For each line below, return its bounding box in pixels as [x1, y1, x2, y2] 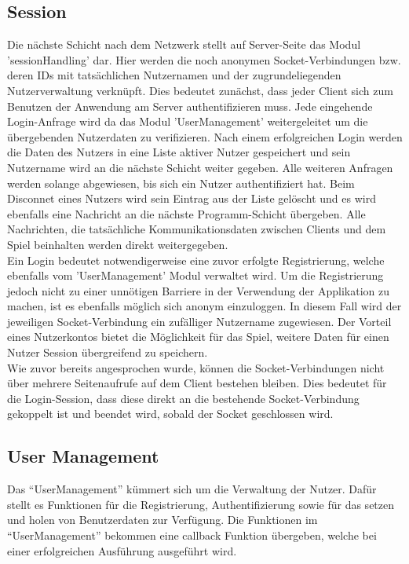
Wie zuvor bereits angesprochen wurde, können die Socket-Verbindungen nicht [7, 359, 385, 375]
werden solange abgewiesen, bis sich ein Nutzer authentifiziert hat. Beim [7, 174, 355, 191]
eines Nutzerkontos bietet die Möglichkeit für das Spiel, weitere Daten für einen [7, 328, 389, 345]
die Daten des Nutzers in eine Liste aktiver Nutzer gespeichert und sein [7, 144, 351, 160]
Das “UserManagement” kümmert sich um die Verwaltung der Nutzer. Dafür [7, 481, 377, 497]
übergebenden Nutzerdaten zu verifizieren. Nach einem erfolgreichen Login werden [7, 128, 403, 145]
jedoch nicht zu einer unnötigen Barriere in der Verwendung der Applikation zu [7, 282, 390, 298]
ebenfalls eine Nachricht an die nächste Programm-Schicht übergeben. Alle [7, 205, 366, 222]
